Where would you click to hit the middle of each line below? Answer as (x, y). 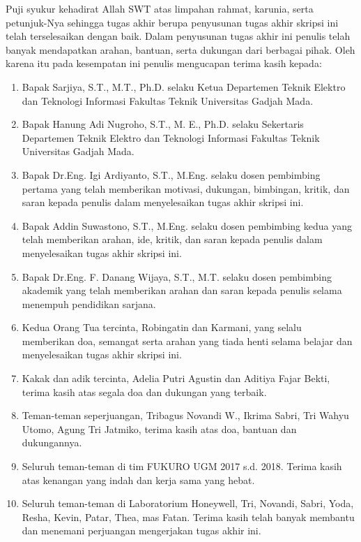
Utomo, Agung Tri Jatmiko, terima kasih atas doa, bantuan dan (159, 429)
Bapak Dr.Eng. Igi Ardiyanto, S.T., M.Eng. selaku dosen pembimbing (171, 174)
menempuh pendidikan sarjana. (89, 303)
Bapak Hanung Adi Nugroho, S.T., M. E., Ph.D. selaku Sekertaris (163, 124)
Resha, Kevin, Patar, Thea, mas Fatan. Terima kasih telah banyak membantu (188, 517)
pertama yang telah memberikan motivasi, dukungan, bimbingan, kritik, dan (186, 188)
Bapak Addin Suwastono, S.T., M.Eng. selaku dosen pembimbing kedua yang (187, 225)
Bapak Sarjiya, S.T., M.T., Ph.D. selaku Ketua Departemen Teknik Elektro (184, 86)
